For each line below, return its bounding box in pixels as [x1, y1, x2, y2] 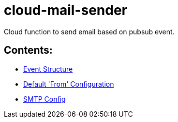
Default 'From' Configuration [23, 79, 114, 88]
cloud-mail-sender [4, 2, 128, 18]
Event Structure [23, 64, 73, 73]
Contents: [4, 44, 53, 57]
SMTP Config [23, 94, 66, 103]
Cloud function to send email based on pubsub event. [4, 27, 175, 36]
